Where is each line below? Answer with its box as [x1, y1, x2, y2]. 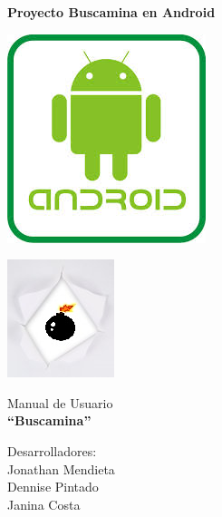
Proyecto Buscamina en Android [7, 3, 216, 21]
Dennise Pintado [7, 477, 99, 496]
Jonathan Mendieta [7, 459, 115, 478]
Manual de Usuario [7, 393, 113, 412]
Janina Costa [7, 494, 81, 513]
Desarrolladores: [7, 441, 97, 460]
